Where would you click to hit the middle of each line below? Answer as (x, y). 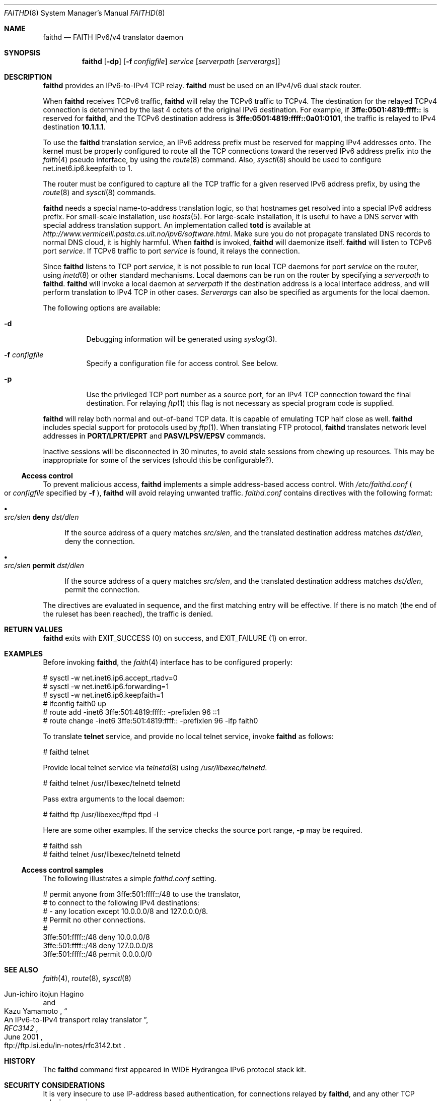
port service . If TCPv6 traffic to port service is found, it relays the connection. (171, 251)
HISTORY (20, 1061)
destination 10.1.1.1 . (74, 127)
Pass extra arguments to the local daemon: (114, 799)
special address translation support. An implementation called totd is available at (177, 225)
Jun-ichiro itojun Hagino (44, 994)
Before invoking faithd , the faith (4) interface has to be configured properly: (168, 662)
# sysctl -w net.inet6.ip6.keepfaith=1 (103, 695)
